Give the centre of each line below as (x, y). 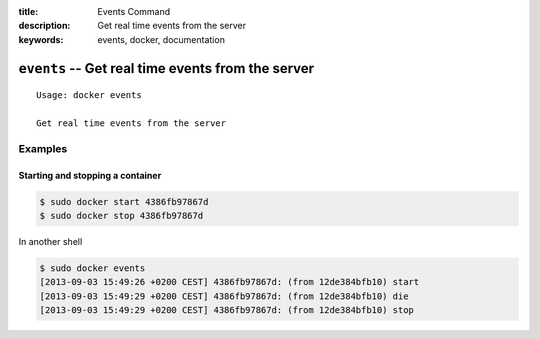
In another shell (50, 241)
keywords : (41, 39)
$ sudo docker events (92, 268)
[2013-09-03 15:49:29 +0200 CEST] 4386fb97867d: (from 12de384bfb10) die (224, 296)
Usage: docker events (89, 95)
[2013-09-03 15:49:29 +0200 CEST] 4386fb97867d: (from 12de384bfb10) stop (227, 310)
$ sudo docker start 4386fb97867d (124, 201)
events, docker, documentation (161, 39)
